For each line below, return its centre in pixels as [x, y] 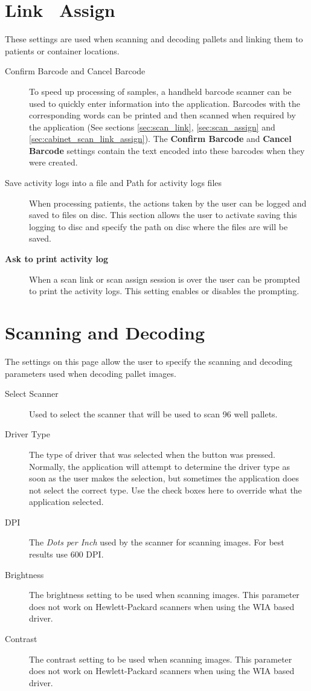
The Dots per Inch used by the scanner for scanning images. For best [157, 542]
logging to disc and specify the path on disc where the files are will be [159, 226]
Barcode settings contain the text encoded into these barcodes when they [167, 150]
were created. [53, 162]
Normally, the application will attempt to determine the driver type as [159, 466]
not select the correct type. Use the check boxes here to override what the [165, 490]
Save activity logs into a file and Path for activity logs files [114, 183]
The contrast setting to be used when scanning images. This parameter [161, 659]
